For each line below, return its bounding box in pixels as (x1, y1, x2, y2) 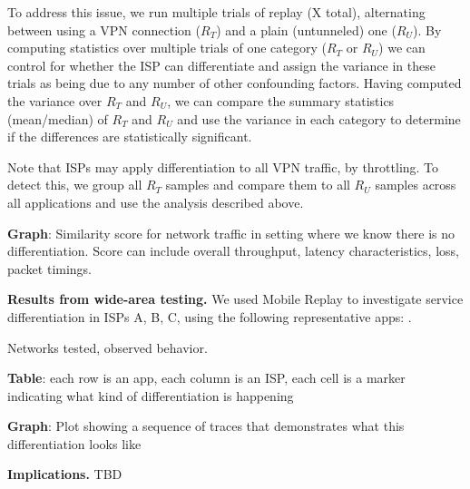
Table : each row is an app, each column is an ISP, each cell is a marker (7, 368, 406, 387)
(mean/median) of (7, 109, 108, 128)
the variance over (7, 91, 103, 110)
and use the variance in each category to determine (177, 109, 461, 128)
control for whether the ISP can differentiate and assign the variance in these (7, 55, 436, 74)
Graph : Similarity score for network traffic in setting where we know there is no (7, 223, 455, 242)
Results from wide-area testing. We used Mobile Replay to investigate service (7, 289, 464, 308)
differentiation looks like (7, 434, 142, 453)
